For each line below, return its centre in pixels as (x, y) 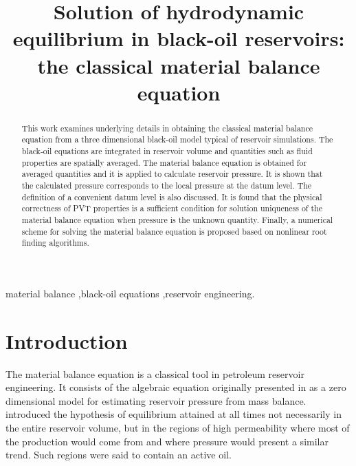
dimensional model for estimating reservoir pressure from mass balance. (156, 400)
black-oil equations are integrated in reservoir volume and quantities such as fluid (167, 151)
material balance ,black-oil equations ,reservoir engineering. (130, 293)
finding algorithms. (55, 243)
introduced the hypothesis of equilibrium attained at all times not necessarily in (174, 414)
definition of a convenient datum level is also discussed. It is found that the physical (172, 197)
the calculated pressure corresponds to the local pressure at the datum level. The (167, 186)
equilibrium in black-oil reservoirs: (179, 38)
